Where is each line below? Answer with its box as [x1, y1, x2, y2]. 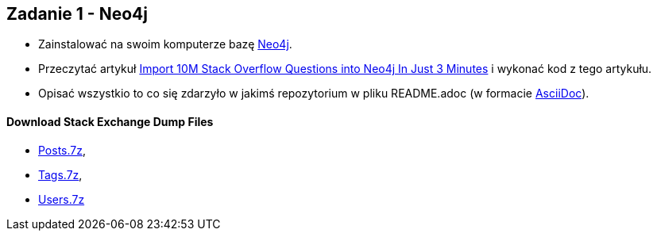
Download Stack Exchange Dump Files [6, 115, 214, 129]
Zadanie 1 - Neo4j [6, 4, 148, 24]
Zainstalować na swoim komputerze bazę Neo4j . [38, 37, 292, 52]
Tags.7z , [38, 167, 83, 182]
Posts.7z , [38, 143, 87, 157]
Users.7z [38, 192, 85, 206]
